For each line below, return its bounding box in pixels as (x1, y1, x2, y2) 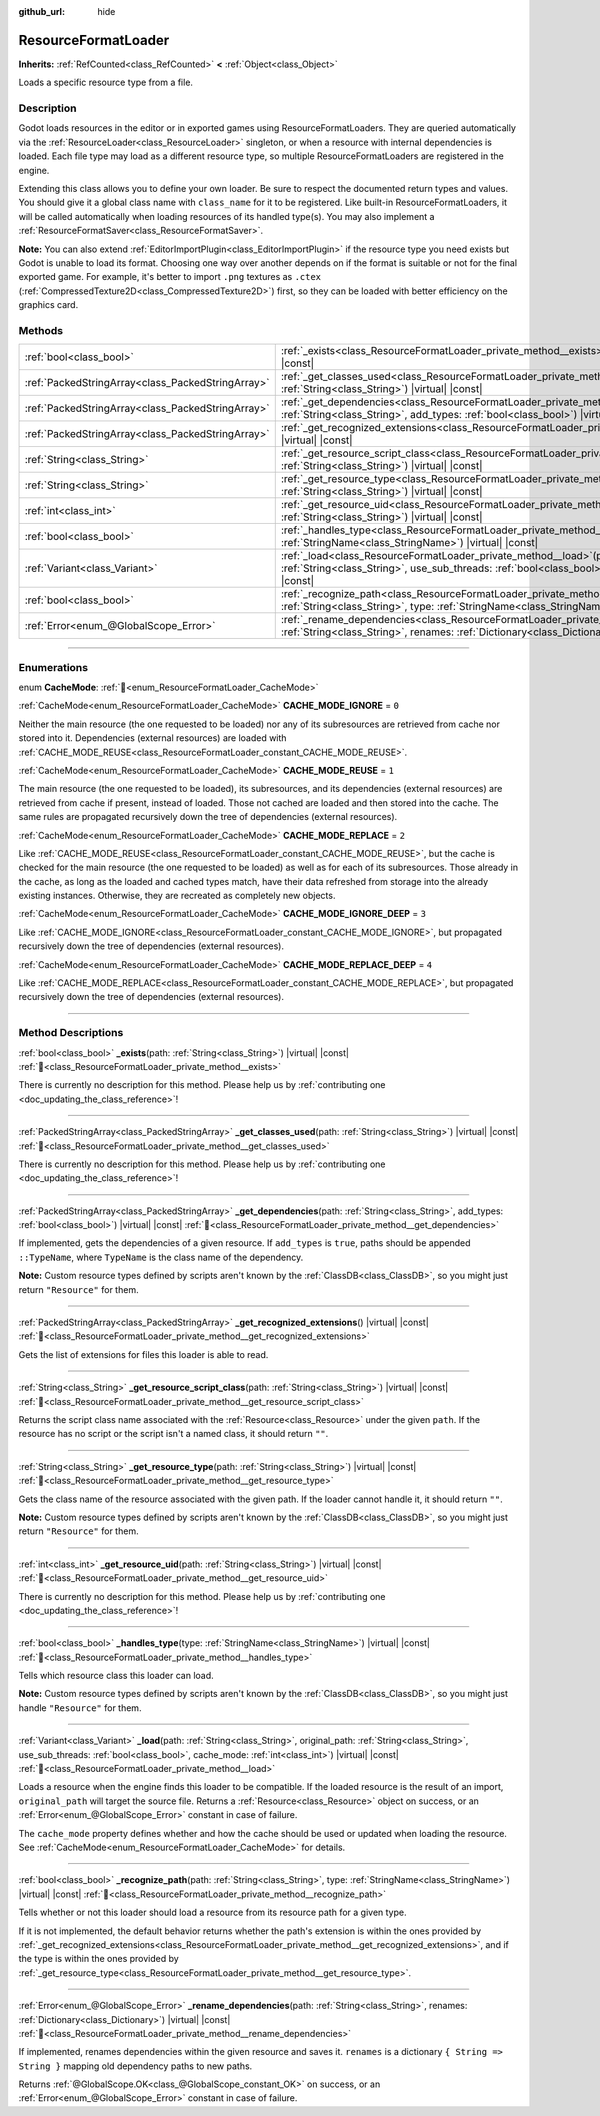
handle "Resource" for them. (18, 1701, 142, 1714)
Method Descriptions (18, 1026, 124, 1040)
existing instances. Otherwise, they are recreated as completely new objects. (18, 890, 336, 902)
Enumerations (18, 660, 89, 674)
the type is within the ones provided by (18, 1953, 179, 1965)
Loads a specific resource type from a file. (18, 76, 194, 89)
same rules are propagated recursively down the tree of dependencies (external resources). (18, 811, 398, 823)
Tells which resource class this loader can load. (18, 1670, 214, 1682)
